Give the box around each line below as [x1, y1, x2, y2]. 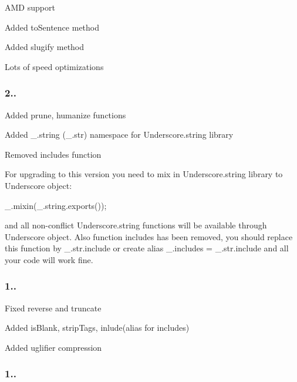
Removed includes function [5, 148, 102, 160]
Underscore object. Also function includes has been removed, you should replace [5, 230, 293, 243]
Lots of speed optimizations [5, 60, 104, 72]
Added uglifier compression [5, 341, 102, 353]
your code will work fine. [5, 253, 93, 265]
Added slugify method [5, 41, 85, 53]
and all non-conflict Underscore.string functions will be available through [5, 219, 267, 231]
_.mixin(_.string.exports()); [5, 199, 107, 211]
